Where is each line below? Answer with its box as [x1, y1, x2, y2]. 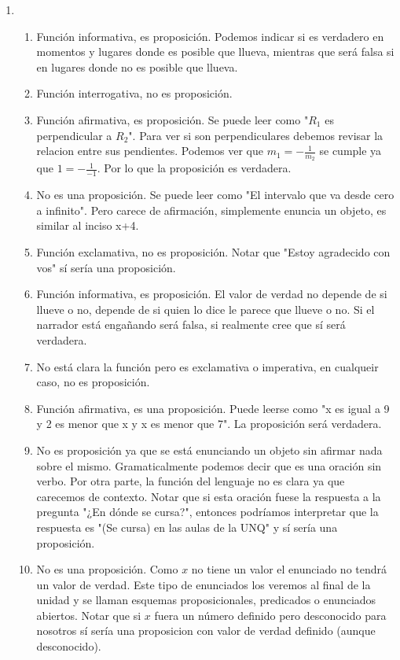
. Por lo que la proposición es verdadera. [97, 160, 292, 176]
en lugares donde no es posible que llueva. [36, 58, 238, 75]
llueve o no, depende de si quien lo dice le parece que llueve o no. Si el [36, 301, 375, 317]
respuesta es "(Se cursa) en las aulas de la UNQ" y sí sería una [36, 518, 338, 535]
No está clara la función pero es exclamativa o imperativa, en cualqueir [36, 358, 379, 374]
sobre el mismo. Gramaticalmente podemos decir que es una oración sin [36, 457, 382, 474]
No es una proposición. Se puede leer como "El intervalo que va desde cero [36, 186, 394, 203]
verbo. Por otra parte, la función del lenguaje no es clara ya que [36, 473, 345, 489]
